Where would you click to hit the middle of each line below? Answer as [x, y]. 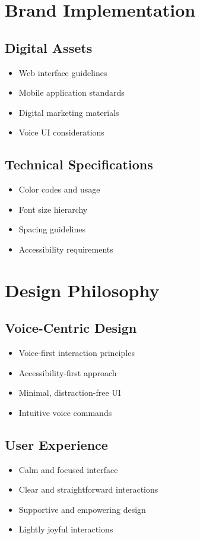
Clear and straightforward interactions [88, 489]
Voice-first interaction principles [77, 353]
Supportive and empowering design [82, 509]
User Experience [56, 444]
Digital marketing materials [69, 112]
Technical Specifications [79, 164]
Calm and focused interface [68, 469]
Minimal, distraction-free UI [70, 393]
